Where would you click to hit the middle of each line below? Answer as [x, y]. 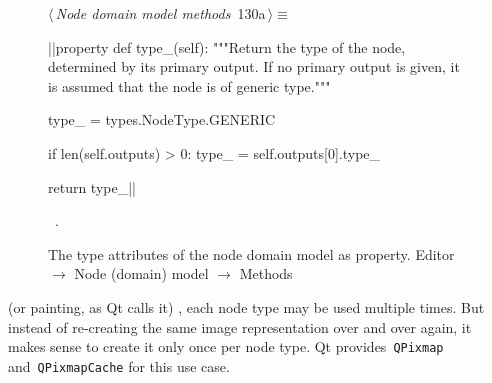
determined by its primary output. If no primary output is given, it [254, 66]
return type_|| [92, 186]
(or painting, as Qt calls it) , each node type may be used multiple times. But [246, 306]
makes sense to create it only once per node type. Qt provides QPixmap [226, 346]
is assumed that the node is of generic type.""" [189, 85]
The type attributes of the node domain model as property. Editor [251, 253]
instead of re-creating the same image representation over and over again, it [240, 326]
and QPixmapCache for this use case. [119, 365]
